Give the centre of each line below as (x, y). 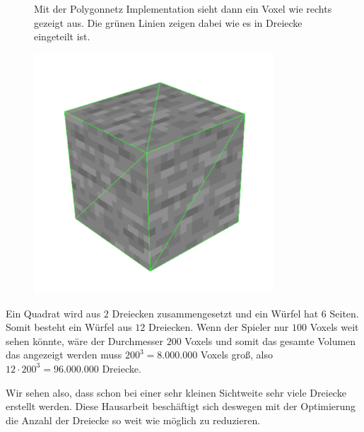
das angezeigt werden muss (64, 355)
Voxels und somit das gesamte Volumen (270, 340)
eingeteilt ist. (62, 36)
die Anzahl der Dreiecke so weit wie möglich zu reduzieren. (133, 420)
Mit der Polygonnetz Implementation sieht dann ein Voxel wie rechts (183, 8)
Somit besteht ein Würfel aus (69, 327)
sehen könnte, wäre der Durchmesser (84, 340)
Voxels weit (334, 327)
